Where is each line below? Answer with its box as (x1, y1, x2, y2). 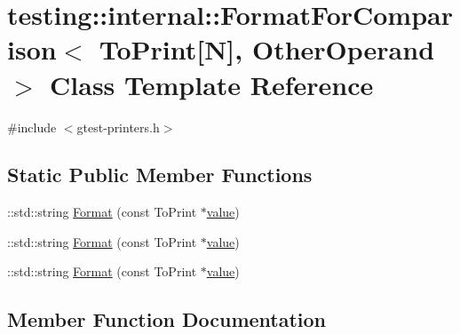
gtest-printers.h (76, 117, 160, 136)
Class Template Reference (50, 66, 374, 102)
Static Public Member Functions (7, 161, 313, 188)
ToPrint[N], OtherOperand (99, 31, 435, 68)
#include (7, 117, 57, 136)
